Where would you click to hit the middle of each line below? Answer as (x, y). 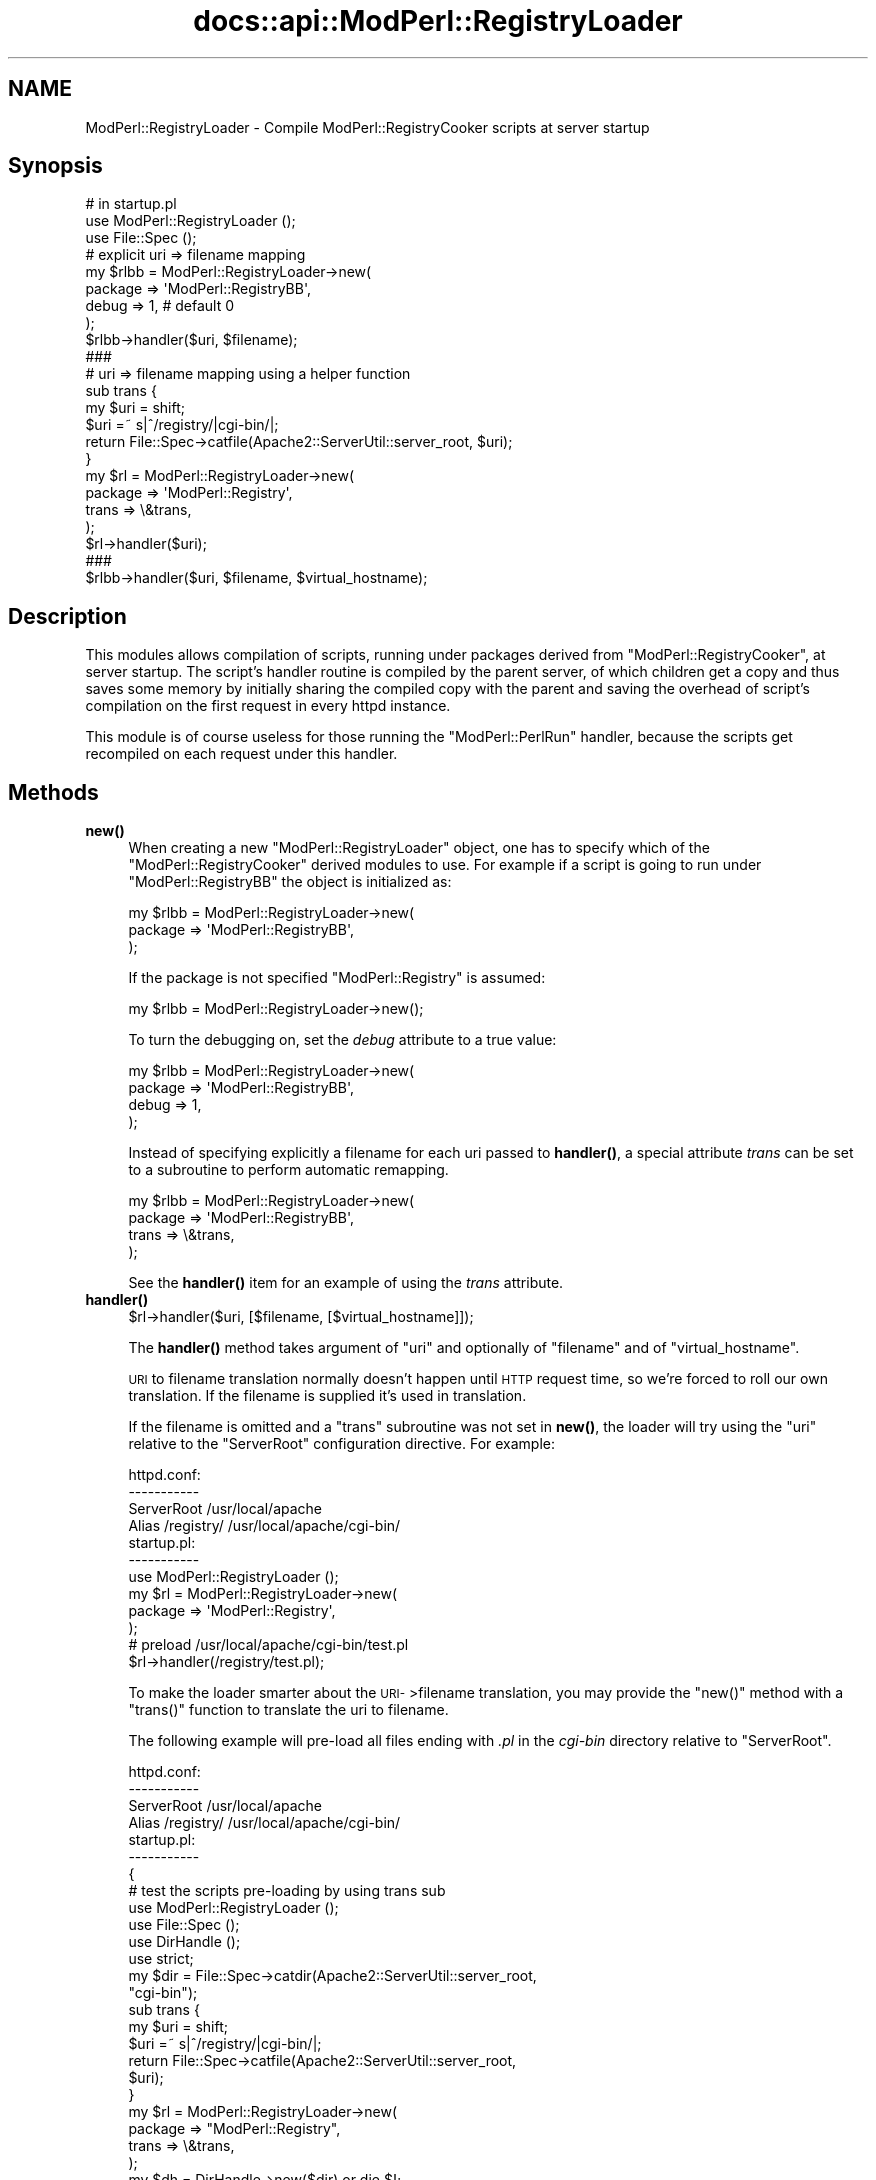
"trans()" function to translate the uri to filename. (288, 1710)
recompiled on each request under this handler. (241, 754)
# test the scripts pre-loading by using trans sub (287, 1891)
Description (67, 616)
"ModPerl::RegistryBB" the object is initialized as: (290, 882)
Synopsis (55, 166)
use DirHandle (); (184, 1942)
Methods (53, 792)
